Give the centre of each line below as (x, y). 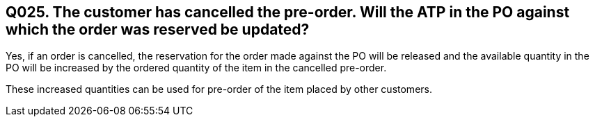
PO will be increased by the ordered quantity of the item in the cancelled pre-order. (196, 68)
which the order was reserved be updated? (158, 29)
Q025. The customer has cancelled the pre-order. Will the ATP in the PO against (288, 12)
